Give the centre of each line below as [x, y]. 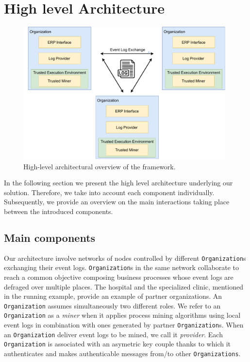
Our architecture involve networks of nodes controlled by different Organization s [125, 258]
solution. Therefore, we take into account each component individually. [109, 192]
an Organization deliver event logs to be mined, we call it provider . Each [113, 334]
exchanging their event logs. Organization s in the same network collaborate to [122, 267]
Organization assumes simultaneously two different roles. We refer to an [112, 305]
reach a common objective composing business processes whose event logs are [119, 277]
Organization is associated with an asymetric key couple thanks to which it [117, 344]
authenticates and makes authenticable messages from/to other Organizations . [122, 353]
